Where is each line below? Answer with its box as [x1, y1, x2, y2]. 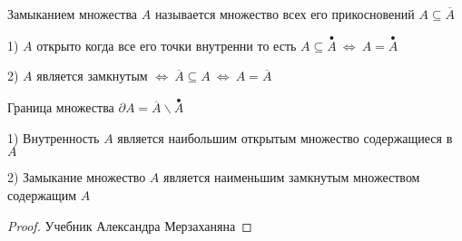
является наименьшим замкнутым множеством [162, 168, 420, 187]
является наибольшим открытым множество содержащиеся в [117, 128, 453, 147]
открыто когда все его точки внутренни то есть [36, 35, 297, 54]
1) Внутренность [7, 128, 100, 147]
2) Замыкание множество [7, 168, 146, 187]
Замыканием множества [7, 5, 138, 23]
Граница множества [7, 98, 114, 117]
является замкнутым [36, 66, 148, 85]
